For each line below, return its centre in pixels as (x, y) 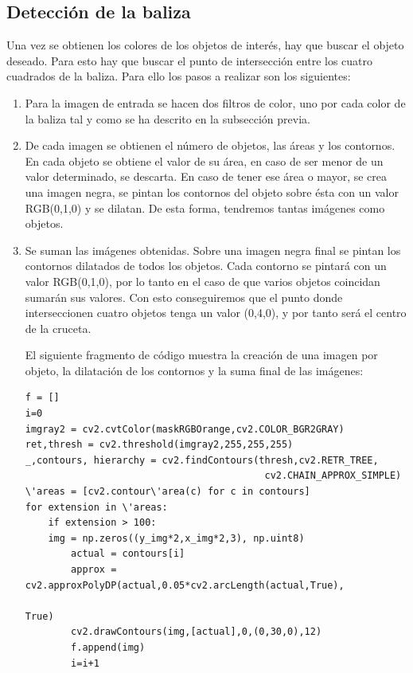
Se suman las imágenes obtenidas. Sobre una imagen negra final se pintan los (213, 250)
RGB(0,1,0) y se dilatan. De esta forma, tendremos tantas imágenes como (205, 207)
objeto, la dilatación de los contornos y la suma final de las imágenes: (194, 370)
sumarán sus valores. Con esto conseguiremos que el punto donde (184, 297)
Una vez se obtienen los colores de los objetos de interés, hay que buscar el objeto (205, 45)
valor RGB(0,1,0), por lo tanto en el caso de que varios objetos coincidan (203, 281)
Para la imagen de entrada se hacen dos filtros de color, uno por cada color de (215, 102)
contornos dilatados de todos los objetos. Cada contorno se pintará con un (206, 266)
